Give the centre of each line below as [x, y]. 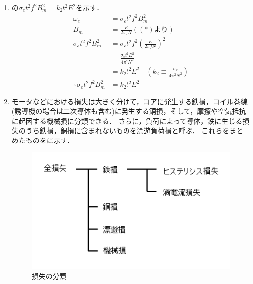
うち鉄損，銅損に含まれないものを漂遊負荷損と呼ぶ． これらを [127, 130]
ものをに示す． [50, 140]
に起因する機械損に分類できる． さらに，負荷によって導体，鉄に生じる [127, 120]
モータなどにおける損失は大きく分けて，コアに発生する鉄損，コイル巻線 [129, 101]
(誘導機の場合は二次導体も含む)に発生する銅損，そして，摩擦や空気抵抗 [129, 111]
